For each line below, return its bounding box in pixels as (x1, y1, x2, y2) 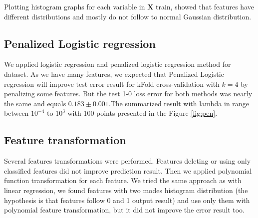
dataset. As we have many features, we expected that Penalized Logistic (4, 68, 224, 79)
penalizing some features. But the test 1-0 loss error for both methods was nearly (4, 88, 253, 99)
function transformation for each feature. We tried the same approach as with (4, 175, 242, 186)
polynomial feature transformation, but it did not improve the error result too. (4, 205, 245, 215)
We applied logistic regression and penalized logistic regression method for (4, 59, 231, 69)
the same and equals (4, 98, 66, 108)
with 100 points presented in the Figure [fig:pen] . (67, 108, 218, 118)
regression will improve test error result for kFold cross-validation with (4, 78, 220, 89)
